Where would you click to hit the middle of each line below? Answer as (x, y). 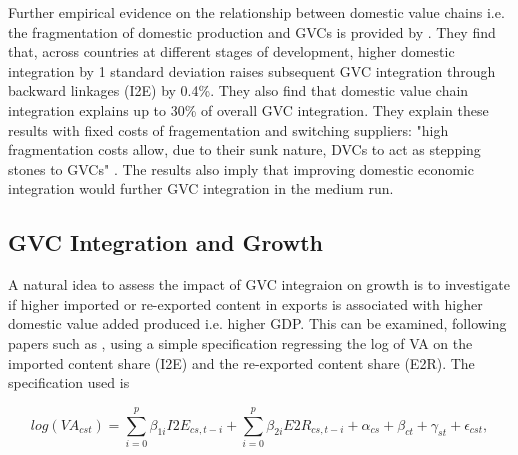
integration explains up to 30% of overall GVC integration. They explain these (248, 109)
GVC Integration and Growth (166, 242)
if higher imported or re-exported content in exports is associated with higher (245, 303)
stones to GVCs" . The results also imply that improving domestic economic (241, 168)
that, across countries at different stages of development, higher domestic (231, 51)
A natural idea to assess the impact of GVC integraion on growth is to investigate (259, 284)
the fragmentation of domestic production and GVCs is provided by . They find (252, 31)
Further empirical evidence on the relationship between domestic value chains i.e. (256, 12)
